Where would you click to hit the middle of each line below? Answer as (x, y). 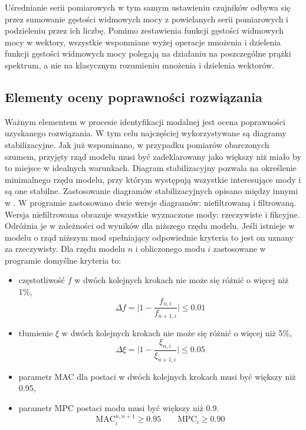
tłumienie (36, 332)
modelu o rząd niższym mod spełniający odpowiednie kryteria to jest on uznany (149, 237)
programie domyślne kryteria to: (63, 260)
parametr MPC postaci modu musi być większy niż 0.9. (119, 408)
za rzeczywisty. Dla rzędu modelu (65, 249)
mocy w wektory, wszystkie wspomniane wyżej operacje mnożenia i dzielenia (143, 42)
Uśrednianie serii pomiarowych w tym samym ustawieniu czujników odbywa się (148, 7)
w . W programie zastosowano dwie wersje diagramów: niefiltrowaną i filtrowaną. (151, 202)
